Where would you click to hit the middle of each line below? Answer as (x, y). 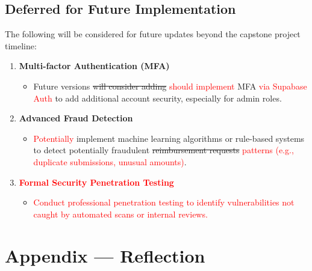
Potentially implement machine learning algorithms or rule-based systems (169, 138)
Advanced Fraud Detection (76, 118)
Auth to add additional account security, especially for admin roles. (158, 98)
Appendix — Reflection (105, 255)
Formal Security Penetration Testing (96, 182)
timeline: (21, 45)
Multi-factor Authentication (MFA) (94, 66)
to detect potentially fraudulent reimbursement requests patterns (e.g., (164, 150)
